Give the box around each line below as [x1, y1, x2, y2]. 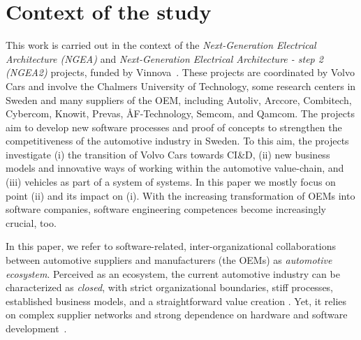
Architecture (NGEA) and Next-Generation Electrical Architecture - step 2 [6, 51, 323, 66]
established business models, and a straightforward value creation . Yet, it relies [6, 293, 347, 308]
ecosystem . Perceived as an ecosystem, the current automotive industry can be [6, 266, 340, 281]
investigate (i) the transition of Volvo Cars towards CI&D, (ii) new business [6, 147, 330, 161]
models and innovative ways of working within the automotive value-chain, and [6, 161, 344, 175]
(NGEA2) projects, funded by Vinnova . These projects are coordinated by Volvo [6, 65, 355, 80]
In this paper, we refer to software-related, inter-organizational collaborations [6, 239, 337, 253]
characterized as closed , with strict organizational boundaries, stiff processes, [6, 280, 334, 295]
